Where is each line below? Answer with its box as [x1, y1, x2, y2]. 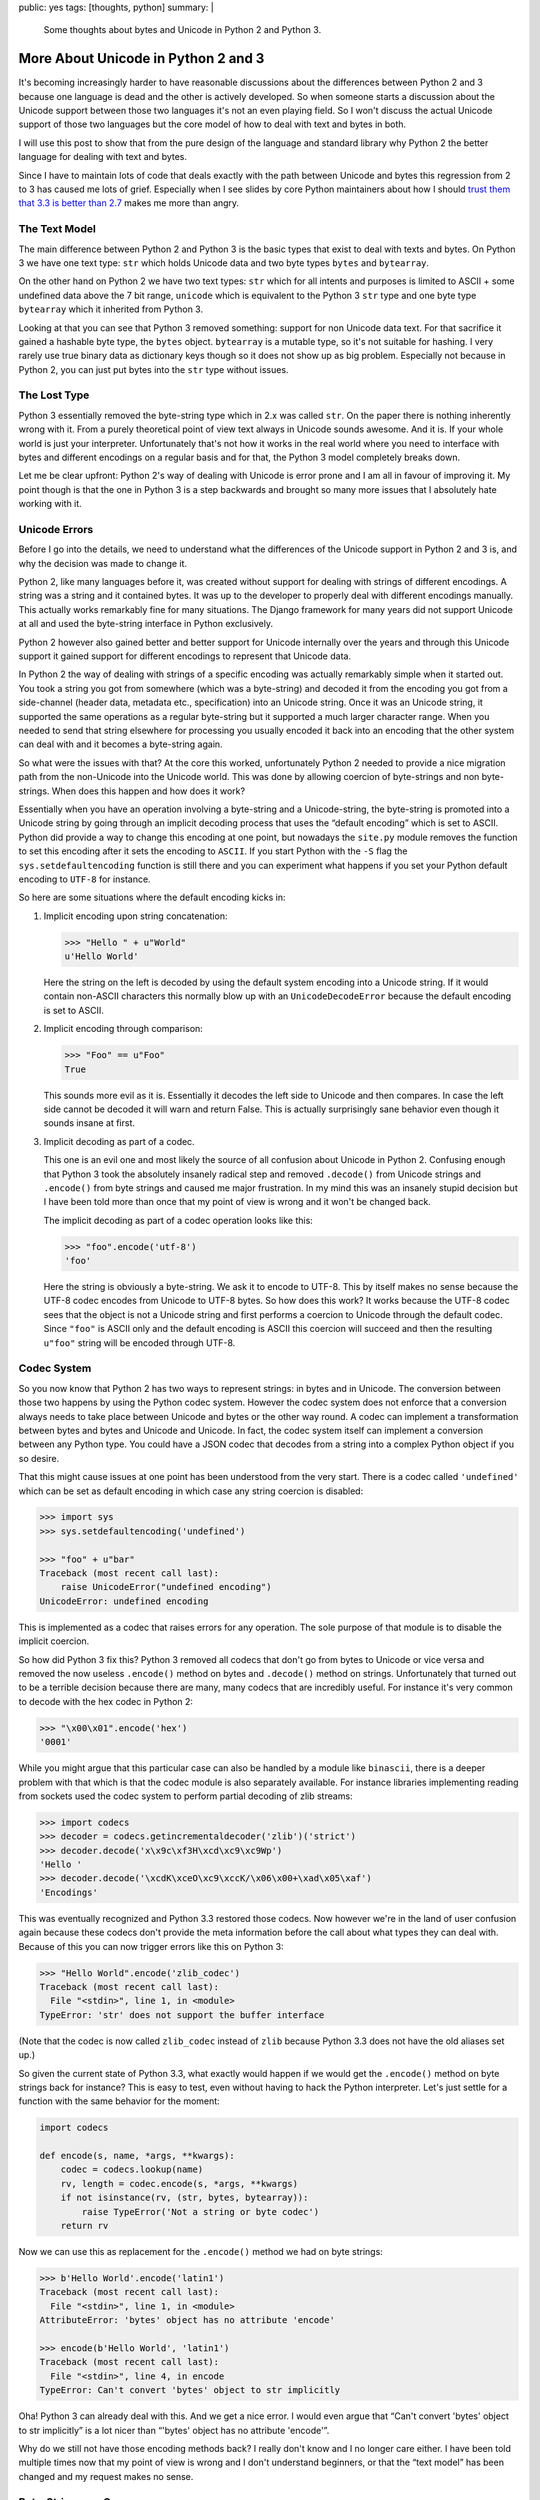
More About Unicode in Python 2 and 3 [18, 50, 265, 67]
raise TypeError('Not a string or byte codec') [81, 2206, 320, 2217]
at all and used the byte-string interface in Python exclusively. [18, 618, 274, 630]
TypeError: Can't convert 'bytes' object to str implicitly [39, 2385, 341, 2396]
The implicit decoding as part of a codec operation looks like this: [43, 1214, 314, 1226]
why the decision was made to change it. [18, 557, 188, 569]
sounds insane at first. [43, 1117, 135, 1129]
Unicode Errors [18, 522, 94, 536]
